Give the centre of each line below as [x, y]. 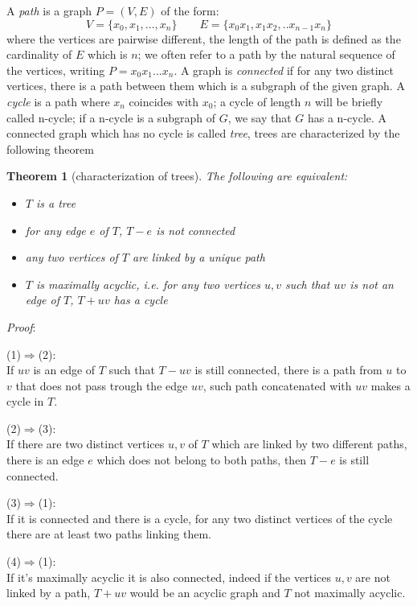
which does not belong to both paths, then [202, 460]
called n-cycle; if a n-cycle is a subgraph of [111, 117]
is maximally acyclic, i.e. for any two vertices [148, 284]
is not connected [196, 230]
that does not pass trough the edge [102, 385]
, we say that [260, 117]
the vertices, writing [56, 70]
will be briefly [349, 101]
